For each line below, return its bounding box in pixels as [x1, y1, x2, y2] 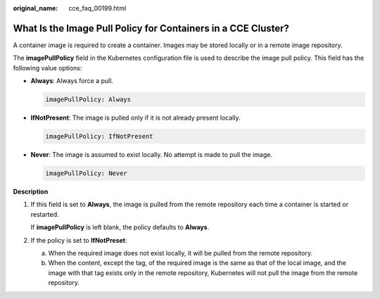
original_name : [13, 4, 58, 12]
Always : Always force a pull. [30, 77, 114, 85]
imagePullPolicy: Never [45, 170, 128, 177]
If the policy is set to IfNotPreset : [30, 236, 127, 244]
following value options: [13, 63, 82, 72]
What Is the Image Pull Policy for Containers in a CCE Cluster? [13, 22, 290, 34]
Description [13, 187, 49, 196]
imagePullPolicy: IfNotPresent [45, 132, 154, 141]
